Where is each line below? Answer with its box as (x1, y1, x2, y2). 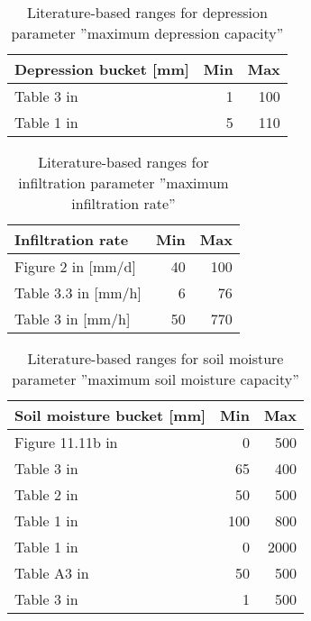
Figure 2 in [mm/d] (14, 256, 136, 277)
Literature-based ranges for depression (26, 2, 268, 23)
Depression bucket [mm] (14, 59, 189, 79)
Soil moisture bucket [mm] (14, 405, 206, 425)
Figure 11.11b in (14, 432, 118, 452)
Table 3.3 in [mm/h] (14, 282, 142, 303)
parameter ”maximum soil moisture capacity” (12, 369, 299, 389)
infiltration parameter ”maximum (18, 172, 229, 193)
